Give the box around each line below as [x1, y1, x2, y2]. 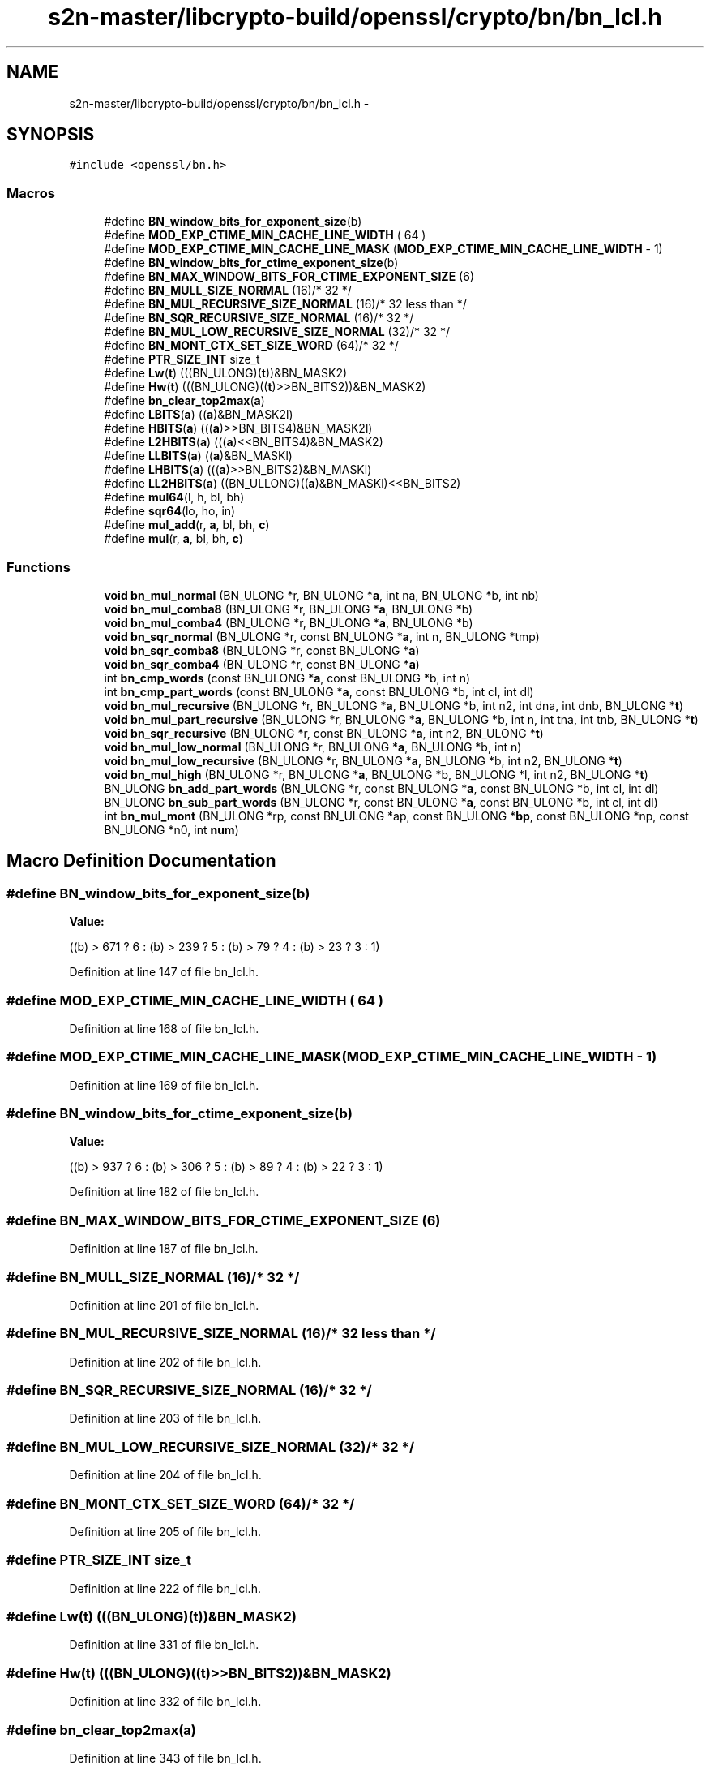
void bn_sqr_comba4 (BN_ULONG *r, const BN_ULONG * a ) [104, 656, 420, 671]
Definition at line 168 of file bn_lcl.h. [69, 1021, 259, 1035]
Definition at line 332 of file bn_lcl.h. [69, 1694, 262, 1709]
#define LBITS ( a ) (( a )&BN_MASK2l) [104, 407, 293, 422]
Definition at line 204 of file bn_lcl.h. [69, 1468, 262, 1483]
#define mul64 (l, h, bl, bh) [104, 490, 245, 505]
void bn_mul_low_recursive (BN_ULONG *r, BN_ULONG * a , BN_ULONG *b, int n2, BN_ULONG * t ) [104, 753, 622, 768]
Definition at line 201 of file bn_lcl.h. [69, 1298, 259, 1312]
